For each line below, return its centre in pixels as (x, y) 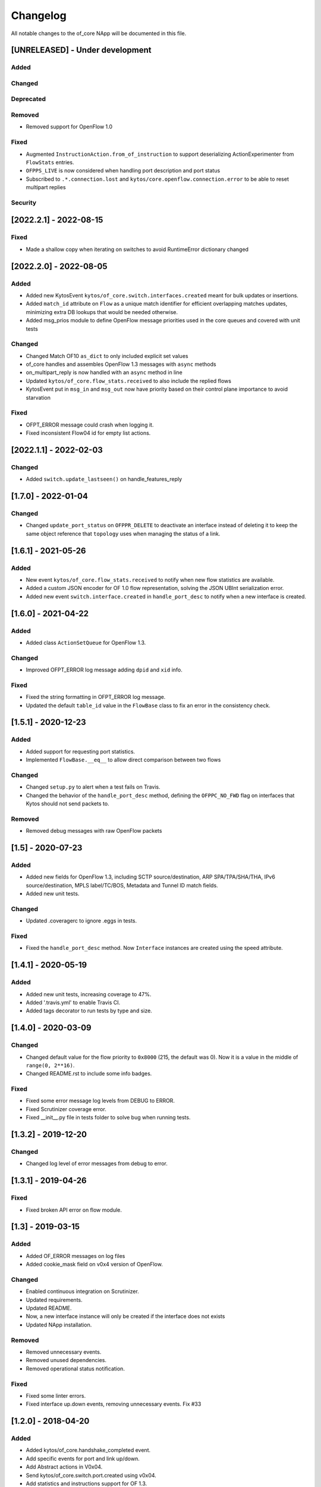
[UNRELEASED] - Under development (81, 50)
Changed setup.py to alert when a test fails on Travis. (93, 787)
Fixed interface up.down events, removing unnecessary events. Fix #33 (114, 1404)
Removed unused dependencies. (66, 1360)
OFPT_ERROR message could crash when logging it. (90, 425)
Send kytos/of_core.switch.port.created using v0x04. (91, 1475)
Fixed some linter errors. (56, 1395)
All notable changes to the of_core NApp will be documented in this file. (99, 33)
